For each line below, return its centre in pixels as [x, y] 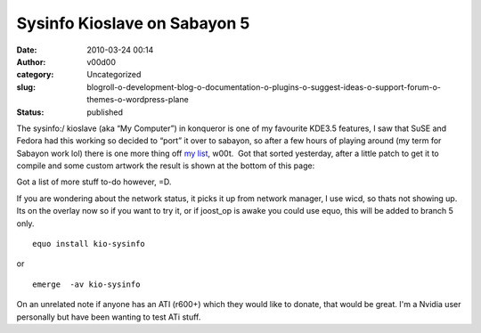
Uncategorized [114, 75]
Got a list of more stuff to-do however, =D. [94, 182]
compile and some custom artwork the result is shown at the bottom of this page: [166, 166]
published [105, 112]
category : [35, 75]
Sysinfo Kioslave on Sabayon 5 [133, 23]
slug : [26, 87]
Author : [31, 61]
